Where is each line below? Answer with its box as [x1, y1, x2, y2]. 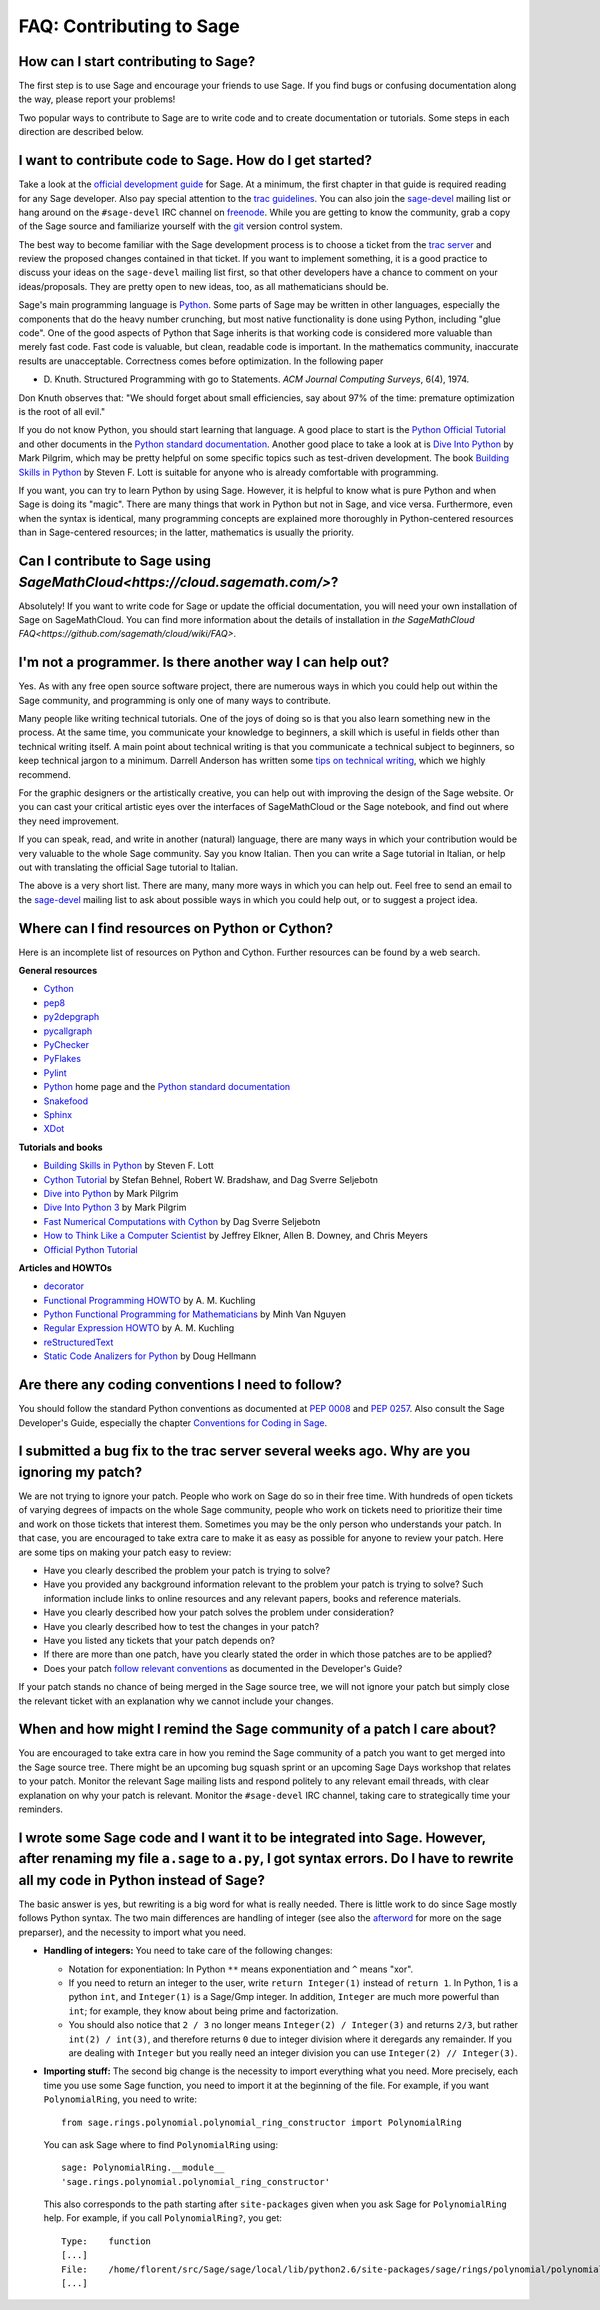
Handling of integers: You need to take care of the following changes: [43, 1945, 334, 1957]
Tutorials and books [18, 1141, 104, 1153]
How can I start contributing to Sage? [18, 53, 256, 70]
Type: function [61, 2235, 152, 2247]
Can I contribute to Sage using [18, 552, 212, 569]
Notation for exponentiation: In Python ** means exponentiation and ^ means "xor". [68, 1963, 414, 1975]
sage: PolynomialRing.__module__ [61, 2162, 225, 2174]
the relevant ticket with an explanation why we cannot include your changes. [18, 1695, 334, 1707]
